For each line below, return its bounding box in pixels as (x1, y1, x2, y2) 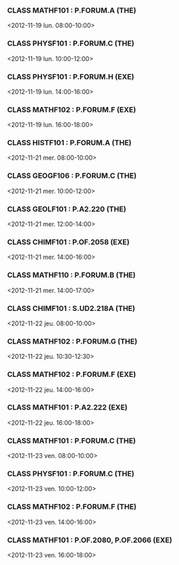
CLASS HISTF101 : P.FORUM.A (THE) (7, 138, 132, 148)
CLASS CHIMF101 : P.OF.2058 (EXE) (7, 237, 130, 246)
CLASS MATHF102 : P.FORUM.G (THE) (7, 336, 138, 346)
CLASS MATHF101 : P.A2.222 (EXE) (7, 403, 128, 412)
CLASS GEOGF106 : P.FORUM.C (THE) (7, 171, 137, 180)
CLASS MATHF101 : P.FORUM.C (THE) (7, 436, 136, 446)
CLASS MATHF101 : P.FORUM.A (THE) (7, 6, 137, 15)
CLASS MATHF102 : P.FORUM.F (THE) (7, 502, 137, 512)
